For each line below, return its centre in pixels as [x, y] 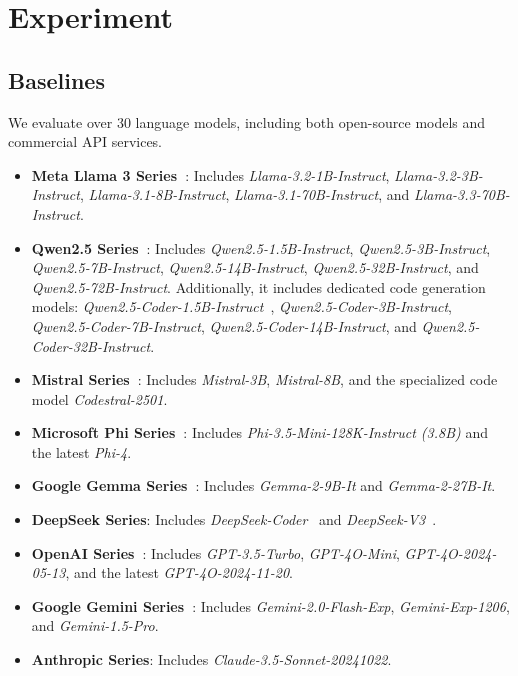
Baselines [56, 79]
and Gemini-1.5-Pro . [95, 625]
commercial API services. [85, 141]
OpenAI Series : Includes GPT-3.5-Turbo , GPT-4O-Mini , [215, 552]
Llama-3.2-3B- [438, 174]
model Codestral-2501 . [99, 398]
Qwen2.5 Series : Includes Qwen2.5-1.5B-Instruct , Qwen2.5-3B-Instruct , [261, 247]
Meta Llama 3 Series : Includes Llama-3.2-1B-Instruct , [210, 174]
